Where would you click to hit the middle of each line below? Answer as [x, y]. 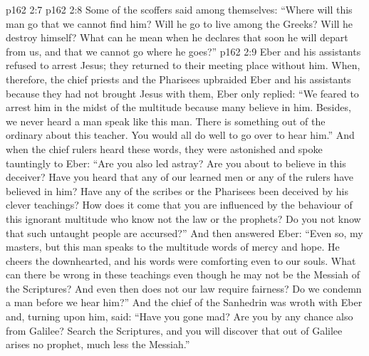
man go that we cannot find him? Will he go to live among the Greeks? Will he [180, 23]
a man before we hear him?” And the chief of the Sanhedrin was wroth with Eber [184, 302]
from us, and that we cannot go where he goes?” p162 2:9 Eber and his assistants [183, 51]
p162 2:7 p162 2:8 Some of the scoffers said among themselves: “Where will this [179, 9]
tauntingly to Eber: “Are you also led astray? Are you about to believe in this [176, 163]
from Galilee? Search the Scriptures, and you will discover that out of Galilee [174, 330]
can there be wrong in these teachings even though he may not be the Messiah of [183, 274]
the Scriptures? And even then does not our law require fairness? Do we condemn [184, 288]
